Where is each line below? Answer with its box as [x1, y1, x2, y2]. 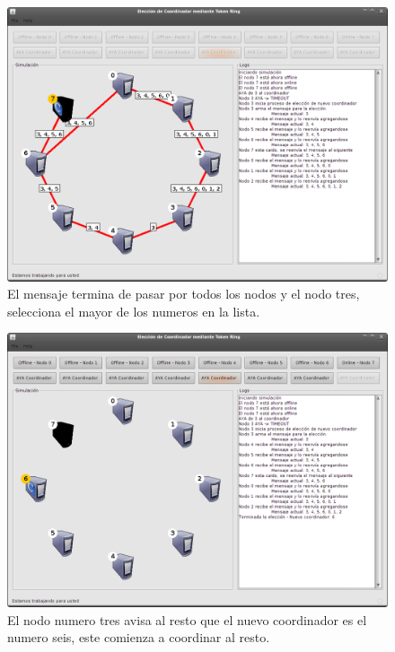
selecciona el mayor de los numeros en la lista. [7, 301, 260, 320]
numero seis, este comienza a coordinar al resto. [7, 628, 270, 647]
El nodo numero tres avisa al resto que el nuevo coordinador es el [7, 610, 367, 629]
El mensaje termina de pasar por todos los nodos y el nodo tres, [7, 284, 360, 303]
